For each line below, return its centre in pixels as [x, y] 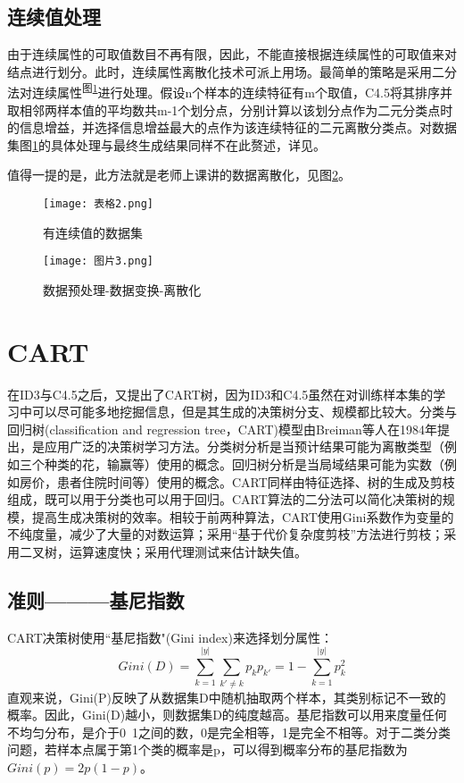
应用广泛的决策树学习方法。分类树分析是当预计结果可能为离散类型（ [244, 446]
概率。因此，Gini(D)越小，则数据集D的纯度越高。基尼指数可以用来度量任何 [227, 715]
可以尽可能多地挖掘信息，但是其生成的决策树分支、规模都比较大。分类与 [244, 412]
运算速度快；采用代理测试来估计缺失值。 [188, 551]
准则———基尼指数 [96, 599]
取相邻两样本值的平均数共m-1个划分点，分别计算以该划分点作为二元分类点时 [230, 109]
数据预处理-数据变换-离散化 [122, 289]
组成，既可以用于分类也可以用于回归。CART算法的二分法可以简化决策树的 [225, 499]
